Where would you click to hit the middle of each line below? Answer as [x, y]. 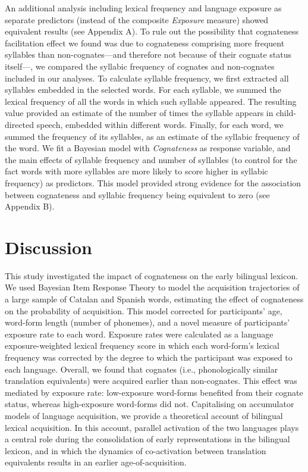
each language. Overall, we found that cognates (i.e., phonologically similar [142, 369]
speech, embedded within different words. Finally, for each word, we [160, 124]
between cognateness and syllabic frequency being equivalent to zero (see [137, 194]
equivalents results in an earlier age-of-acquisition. [96, 462]
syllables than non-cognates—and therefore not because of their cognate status [148, 54]
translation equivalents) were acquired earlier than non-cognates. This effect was [151, 381]
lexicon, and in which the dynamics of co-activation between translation [136, 450]
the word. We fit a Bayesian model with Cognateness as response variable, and [148, 148]
